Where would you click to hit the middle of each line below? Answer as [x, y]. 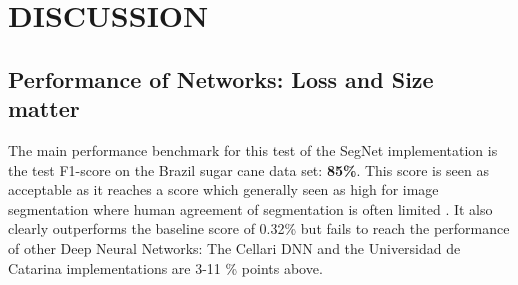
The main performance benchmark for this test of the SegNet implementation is [253, 149]
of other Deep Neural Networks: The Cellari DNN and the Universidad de [234, 247]
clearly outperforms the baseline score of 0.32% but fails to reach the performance [259, 228]
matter [44, 108]
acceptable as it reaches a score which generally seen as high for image [223, 189]
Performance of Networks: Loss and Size [221, 78]
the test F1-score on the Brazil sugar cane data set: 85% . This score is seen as [248, 169]
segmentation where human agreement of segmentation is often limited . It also [250, 208]
